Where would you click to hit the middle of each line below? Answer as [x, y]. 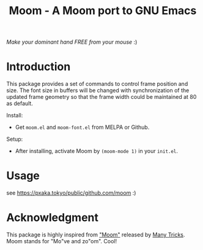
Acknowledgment [53, 218]
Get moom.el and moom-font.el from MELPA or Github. [82, 127]
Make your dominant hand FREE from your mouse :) [72, 42]
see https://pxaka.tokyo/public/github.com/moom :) [71, 193]
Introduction [39, 67]
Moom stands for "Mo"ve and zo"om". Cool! [62, 241]
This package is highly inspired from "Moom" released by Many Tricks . [96, 235]
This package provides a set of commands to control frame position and [97, 84]
